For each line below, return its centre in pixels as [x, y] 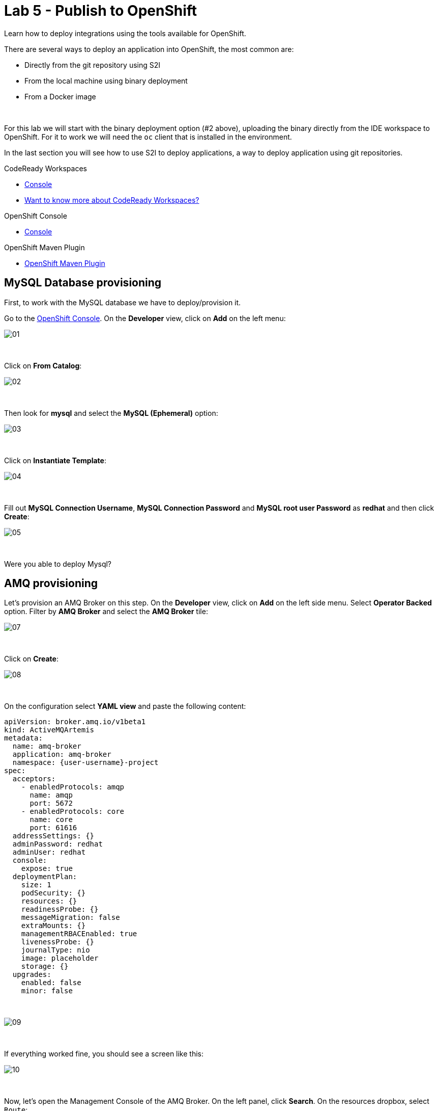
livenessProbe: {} [58, 942]
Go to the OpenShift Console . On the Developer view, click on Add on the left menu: [145, 318]
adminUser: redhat [49, 852]
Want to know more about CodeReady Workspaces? [112, 200]
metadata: [23, 738]
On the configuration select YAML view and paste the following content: [125, 706]
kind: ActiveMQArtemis [49, 730]
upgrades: [32, 975]
